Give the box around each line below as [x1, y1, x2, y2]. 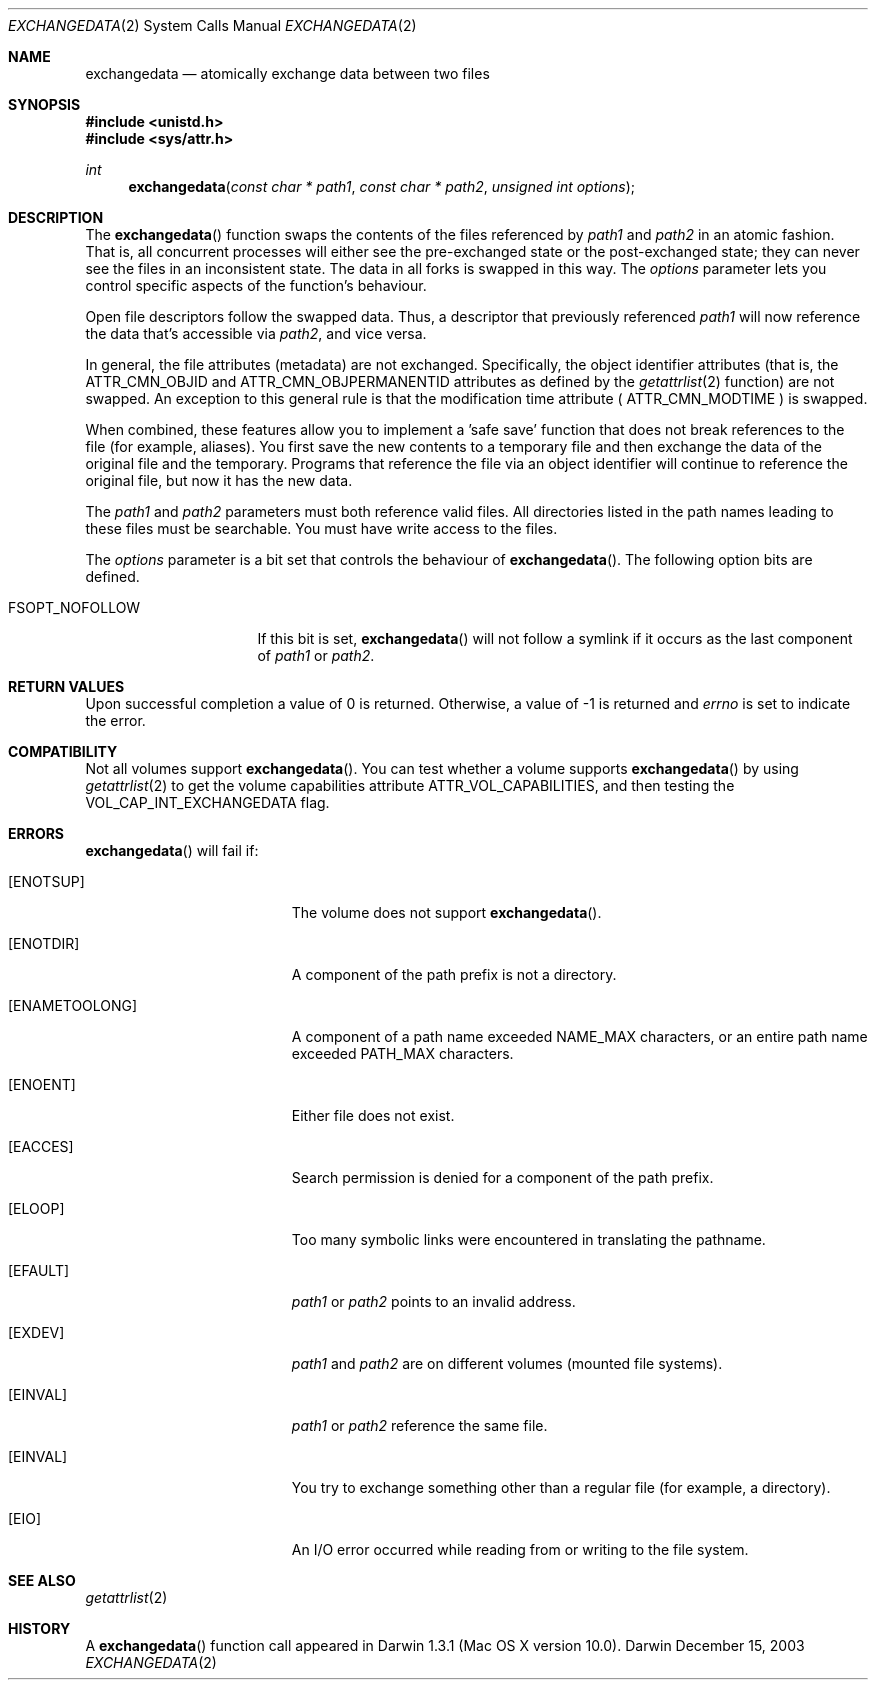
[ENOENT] [8, 1076, 76, 1093]
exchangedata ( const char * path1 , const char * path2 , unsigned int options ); [128, 178, 636, 195]
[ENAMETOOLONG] [8, 997, 138, 1014]
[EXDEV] [8, 1324, 65, 1341]
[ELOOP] [8, 1200, 65, 1217]
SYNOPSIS [8, 96, 81, 113]
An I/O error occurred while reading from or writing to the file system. [291, 1541, 749, 1558]
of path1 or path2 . [257, 647, 375, 664]
